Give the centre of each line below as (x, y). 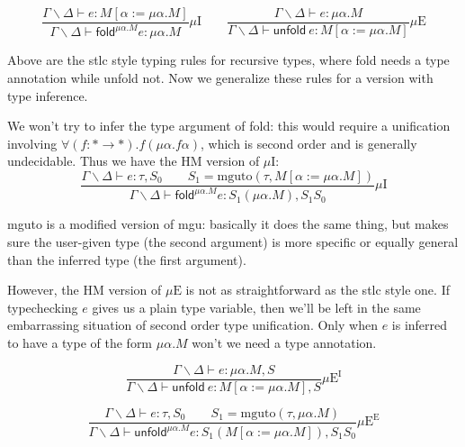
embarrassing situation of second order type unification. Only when (192, 325)
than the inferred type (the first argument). (127, 259)
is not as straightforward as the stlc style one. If (317, 290)
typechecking (43, 307)
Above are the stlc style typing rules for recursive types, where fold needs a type (228, 60)
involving (32, 143)
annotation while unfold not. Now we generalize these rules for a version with (220, 78)
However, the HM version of (85, 290)
